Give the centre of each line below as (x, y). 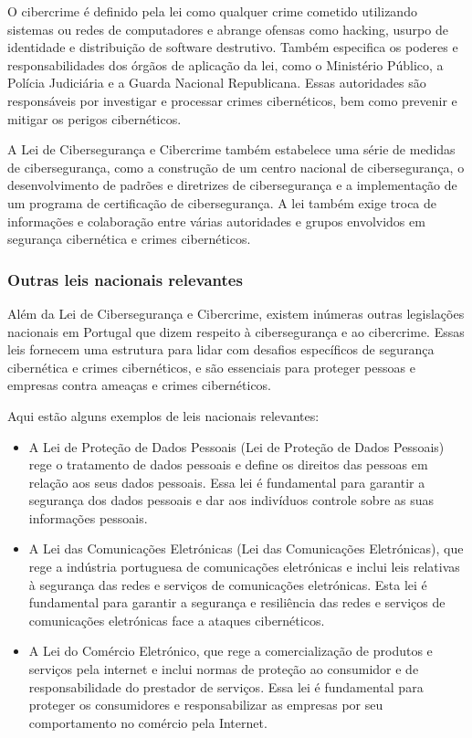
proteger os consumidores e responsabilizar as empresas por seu (206, 705)
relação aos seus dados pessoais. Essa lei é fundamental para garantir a (227, 482)
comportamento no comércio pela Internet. (148, 722)
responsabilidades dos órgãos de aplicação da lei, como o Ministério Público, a (226, 64)
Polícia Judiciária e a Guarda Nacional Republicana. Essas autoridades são (217, 83)
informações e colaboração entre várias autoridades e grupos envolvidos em (216, 221)
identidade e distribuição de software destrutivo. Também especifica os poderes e (233, 47)
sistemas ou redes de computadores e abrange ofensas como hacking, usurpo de (228, 29)
